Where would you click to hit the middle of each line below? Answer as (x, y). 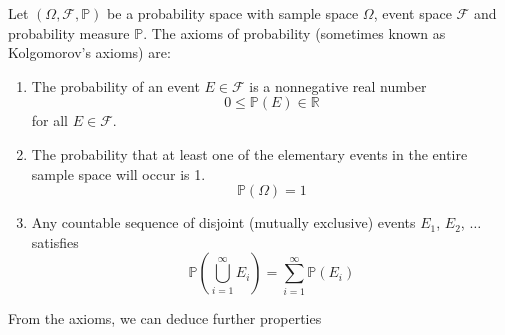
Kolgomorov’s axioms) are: (89, 52)
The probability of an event (115, 85)
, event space (412, 13)
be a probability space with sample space (233, 13)
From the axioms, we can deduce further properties (165, 318)
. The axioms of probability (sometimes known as (294, 32)
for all (50, 120)
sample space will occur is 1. (118, 173)
